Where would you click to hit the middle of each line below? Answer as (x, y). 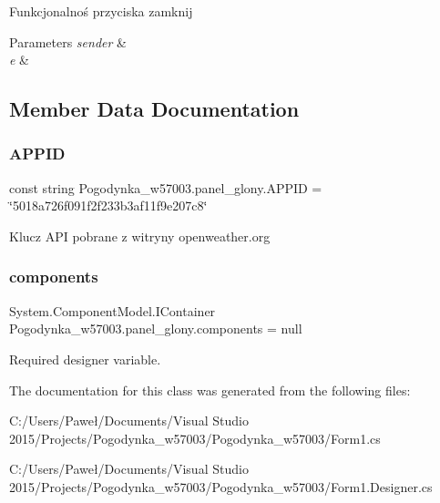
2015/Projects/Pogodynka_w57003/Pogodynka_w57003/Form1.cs (195, 438)
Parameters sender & (68, 41)
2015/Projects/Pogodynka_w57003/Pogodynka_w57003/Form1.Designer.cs (221, 486)
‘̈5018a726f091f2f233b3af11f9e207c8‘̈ (108, 205)
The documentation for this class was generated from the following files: (210, 390)
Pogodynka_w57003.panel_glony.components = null (156, 328)
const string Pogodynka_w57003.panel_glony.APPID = (166, 187)
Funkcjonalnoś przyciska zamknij (101, 11)
